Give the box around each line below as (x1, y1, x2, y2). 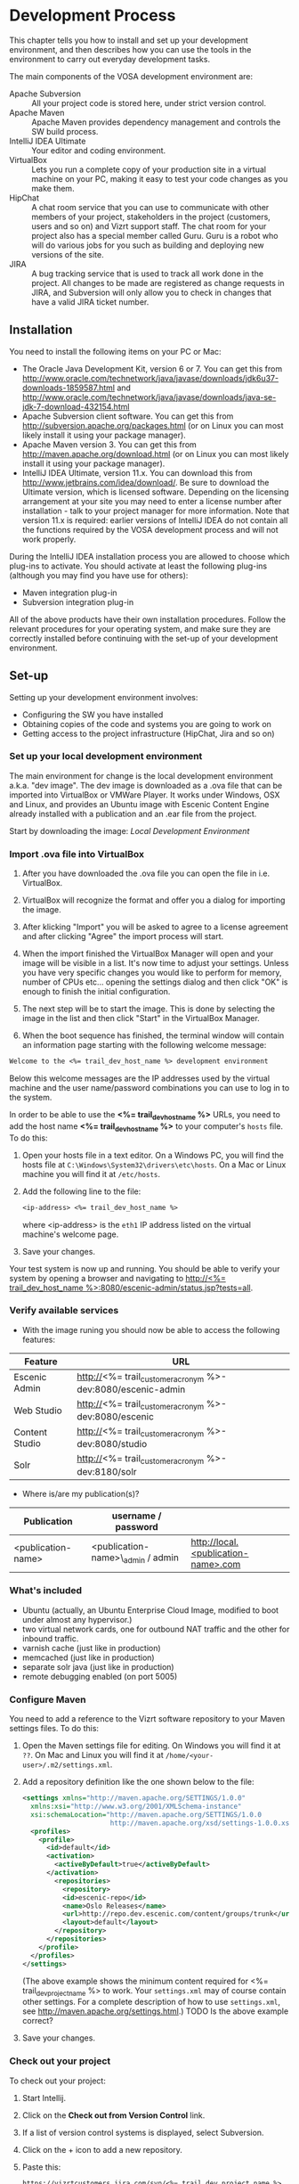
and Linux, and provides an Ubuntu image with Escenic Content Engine (9, 798, 270, 809)
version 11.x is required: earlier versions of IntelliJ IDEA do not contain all (21, 514, 288, 526)
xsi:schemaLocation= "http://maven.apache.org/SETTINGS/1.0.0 (30, 1810, 263, 1819)
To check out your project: (9, 2075, 107, 2086)
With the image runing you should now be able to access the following (21, 1324, 280, 1335)
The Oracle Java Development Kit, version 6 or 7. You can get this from (21, 363, 283, 374)
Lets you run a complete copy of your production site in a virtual (31, 164, 267, 175)
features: (21, 1334, 56, 1345)
